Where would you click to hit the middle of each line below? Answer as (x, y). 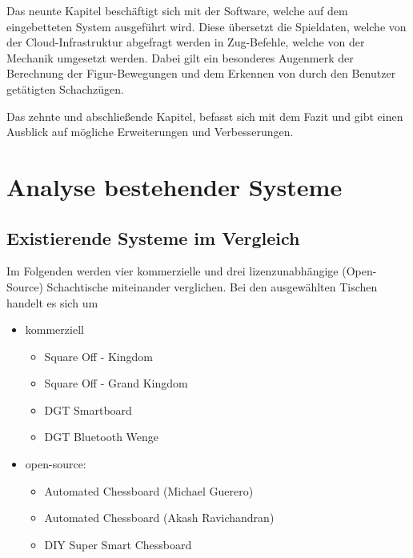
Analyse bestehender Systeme (174, 186)
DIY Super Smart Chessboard (118, 544)
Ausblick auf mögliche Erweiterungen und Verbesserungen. (150, 132)
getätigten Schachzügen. (65, 88)
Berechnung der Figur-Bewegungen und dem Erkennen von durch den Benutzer (201, 73)
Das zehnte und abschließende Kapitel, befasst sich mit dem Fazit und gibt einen (205, 116)
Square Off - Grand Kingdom (116, 383)
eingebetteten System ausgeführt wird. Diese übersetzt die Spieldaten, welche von (206, 26)
